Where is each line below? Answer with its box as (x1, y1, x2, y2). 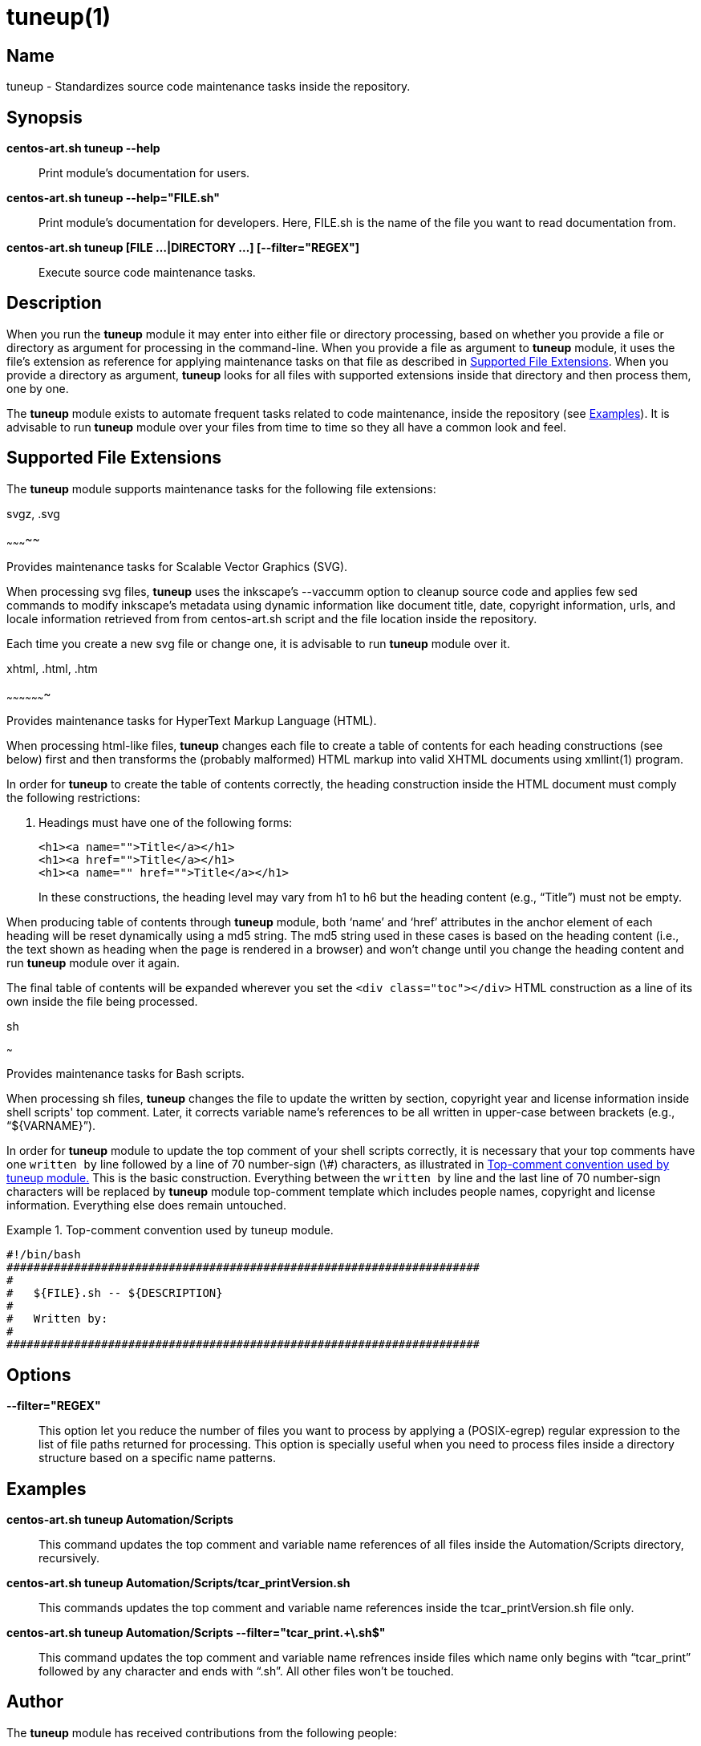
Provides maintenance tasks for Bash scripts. (6, 1067, 245, 1081)
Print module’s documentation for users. (38, 166, 250, 180)
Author (6, 1691, 63, 1712)
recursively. (38, 1550, 100, 1565)
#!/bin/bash (6, 1248, 81, 1262)
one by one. (6, 381, 69, 395)
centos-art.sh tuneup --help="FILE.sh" (6, 191, 221, 205)
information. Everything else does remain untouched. (6, 1198, 286, 1213)
